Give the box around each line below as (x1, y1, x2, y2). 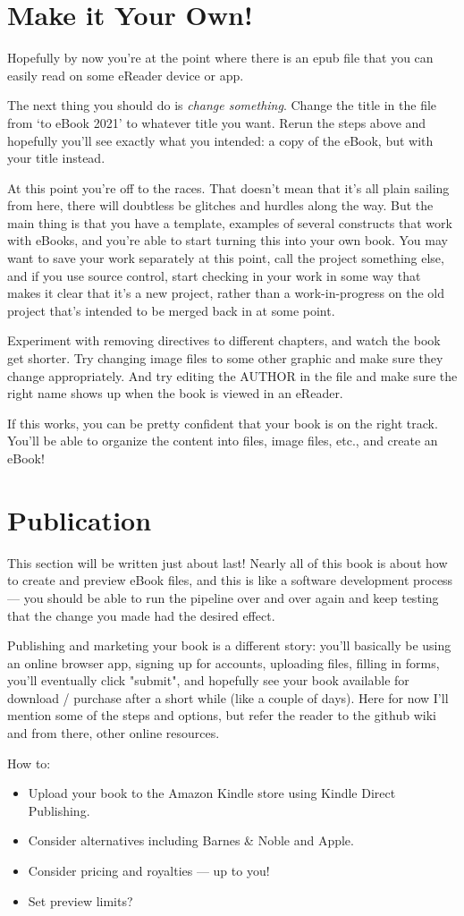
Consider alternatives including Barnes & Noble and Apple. (28, 831, 354, 850)
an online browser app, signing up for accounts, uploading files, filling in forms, (7, 653, 440, 672)
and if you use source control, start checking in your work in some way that (7, 266, 421, 284)
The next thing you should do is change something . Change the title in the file (7, 96, 437, 114)
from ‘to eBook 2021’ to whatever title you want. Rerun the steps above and (7, 113, 426, 131)
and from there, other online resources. (7, 724, 220, 742)
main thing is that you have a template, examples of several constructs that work (7, 213, 452, 232)
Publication (7, 501, 152, 538)
